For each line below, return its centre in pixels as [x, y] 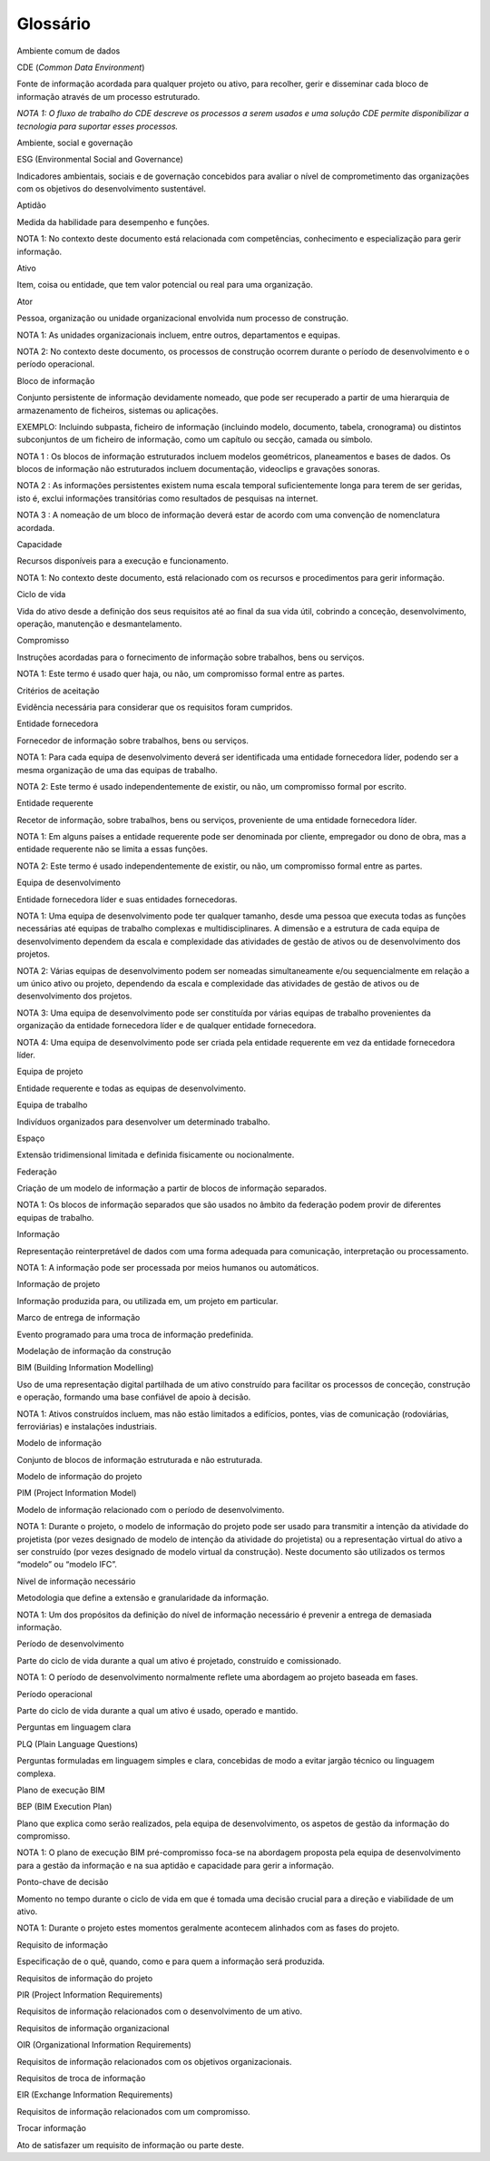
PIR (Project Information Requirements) [90, 1994]
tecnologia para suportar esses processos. [98, 126]
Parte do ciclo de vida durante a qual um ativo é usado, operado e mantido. [157, 1710]
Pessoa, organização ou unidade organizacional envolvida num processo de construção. [183, 319]
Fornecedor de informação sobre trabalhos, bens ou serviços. [133, 741]
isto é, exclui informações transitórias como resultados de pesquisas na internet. [167, 498]
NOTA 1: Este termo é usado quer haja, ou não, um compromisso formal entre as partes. [181, 674]
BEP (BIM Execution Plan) [64, 1807]
